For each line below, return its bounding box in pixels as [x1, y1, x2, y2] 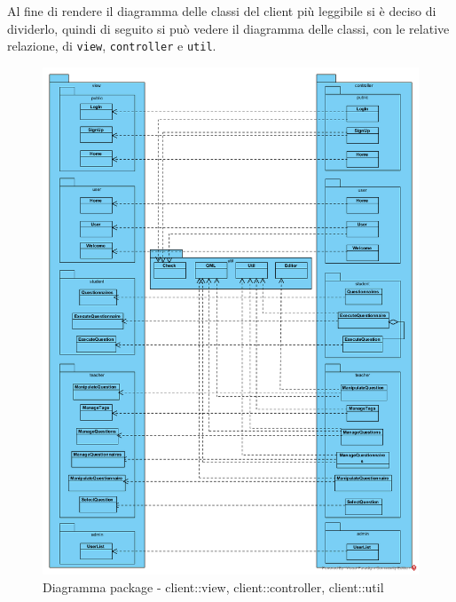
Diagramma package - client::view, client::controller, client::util [43, 577, 384, 596]
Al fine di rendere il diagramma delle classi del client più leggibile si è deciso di [7, 2, 436, 20]
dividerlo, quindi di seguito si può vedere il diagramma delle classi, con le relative [7, 19, 450, 37]
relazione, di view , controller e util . [7, 36, 216, 55]
